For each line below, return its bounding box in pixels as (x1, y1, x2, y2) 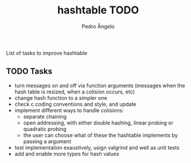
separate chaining (23, 113, 67, 120)
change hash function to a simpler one (14, 94, 107, 101)
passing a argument (23, 138, 71, 145)
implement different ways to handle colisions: (14, 106, 124, 114)
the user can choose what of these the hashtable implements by (23, 131, 178, 138)
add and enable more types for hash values (14, 150, 120, 157)
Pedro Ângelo (81, 23, 115, 30)
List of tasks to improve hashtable (6, 49, 88, 56)
